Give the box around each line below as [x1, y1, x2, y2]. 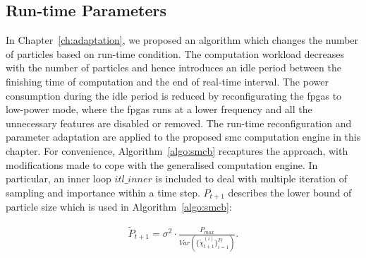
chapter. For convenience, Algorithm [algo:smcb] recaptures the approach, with [6, 143, 348, 158]
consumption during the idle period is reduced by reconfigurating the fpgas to [6, 88, 342, 102]
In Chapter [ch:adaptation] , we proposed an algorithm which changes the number [6, 33, 359, 47]
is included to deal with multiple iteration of [155, 171, 348, 186]
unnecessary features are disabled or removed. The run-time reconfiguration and [6, 115, 352, 130]
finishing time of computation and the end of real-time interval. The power [6, 74, 329, 88]
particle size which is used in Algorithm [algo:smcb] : [6, 199, 232, 214]
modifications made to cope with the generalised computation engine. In [6, 157, 318, 172]
